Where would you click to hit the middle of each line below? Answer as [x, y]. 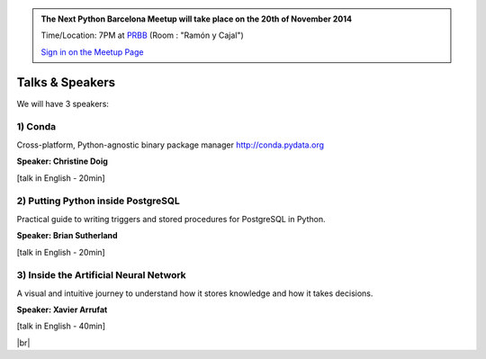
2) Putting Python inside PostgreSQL [98, 201]
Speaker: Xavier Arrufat [62, 310]
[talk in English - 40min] [61, 326]
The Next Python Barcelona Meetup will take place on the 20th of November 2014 [197, 19]
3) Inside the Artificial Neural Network [101, 275]
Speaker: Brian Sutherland [67, 236]
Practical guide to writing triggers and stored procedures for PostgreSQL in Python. [171, 219]
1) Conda [36, 127]
